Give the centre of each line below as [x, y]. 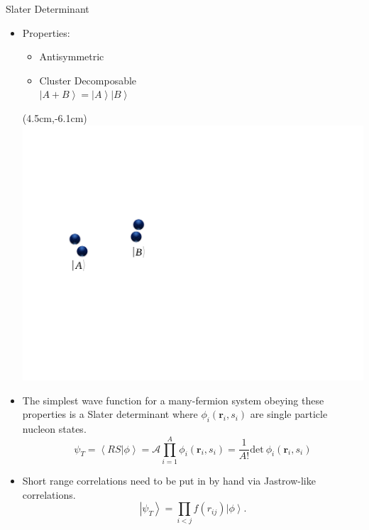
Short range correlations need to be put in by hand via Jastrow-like [169, 480]
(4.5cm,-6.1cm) [55, 117]
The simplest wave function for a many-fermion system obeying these [173, 400]
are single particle [289, 414]
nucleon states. [54, 429]
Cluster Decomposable [88, 80]
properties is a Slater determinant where [110, 414]
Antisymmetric [72, 56]
